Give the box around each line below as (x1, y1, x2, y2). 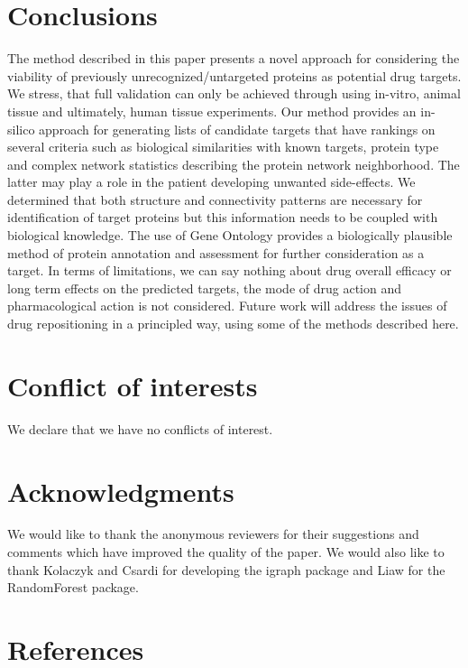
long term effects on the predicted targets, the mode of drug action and (7, 278, 402, 297)
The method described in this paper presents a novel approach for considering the (7, 49, 460, 68)
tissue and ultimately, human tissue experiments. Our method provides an (7, 101, 417, 120)
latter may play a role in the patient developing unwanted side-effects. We (7, 172, 416, 191)
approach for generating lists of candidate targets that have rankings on (39, 119, 436, 138)
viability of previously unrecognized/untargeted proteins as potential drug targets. (7, 66, 462, 85)
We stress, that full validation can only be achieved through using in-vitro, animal (7, 84, 461, 103)
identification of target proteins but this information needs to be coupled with (7, 208, 438, 227)
